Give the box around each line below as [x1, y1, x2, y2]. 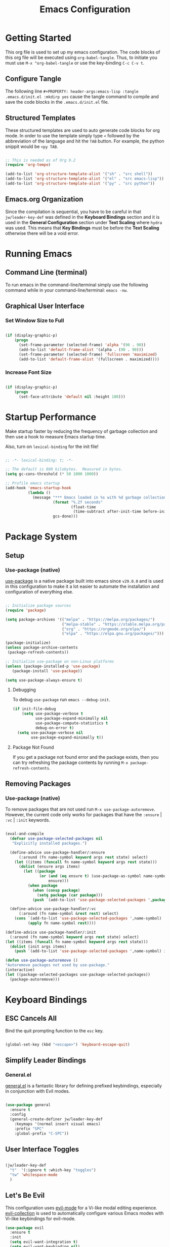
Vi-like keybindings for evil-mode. [5, 1215, 76, 1222]
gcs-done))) [53, 514, 78, 519]
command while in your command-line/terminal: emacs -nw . [5, 287, 128, 293]
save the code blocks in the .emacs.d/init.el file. [5, 99, 109, 105]
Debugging [12, 687, 36, 693]
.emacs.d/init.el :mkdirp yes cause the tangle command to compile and [5, 93, 159, 100]
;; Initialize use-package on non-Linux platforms [5, 659, 114, 664]
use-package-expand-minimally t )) [31, 735, 104, 740]
